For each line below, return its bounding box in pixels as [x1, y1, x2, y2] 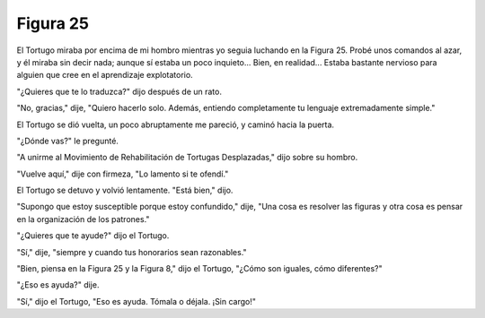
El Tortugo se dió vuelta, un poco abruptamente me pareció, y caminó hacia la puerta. [16, 119, 335, 130]
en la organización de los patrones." [16, 213, 150, 224]
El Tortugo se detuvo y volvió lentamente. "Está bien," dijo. [16, 185, 234, 196]
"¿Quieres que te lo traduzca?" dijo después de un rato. [16, 86, 222, 97]
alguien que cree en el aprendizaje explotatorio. [16, 70, 193, 81]
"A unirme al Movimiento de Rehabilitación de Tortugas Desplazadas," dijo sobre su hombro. [16, 152, 358, 163]
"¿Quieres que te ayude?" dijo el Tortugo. [16, 230, 170, 241]
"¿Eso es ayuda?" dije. [16, 279, 100, 290]
